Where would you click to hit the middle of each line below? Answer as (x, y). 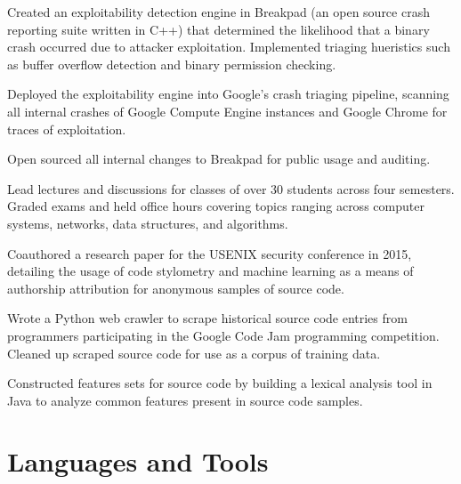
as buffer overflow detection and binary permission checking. (172, 64)
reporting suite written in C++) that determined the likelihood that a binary (218, 29)
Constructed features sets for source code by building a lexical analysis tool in (220, 383)
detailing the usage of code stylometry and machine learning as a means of (210, 271)
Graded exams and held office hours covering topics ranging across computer (216, 206)
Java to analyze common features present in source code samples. (185, 400)
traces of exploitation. (67, 129)
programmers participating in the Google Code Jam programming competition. (223, 335)
